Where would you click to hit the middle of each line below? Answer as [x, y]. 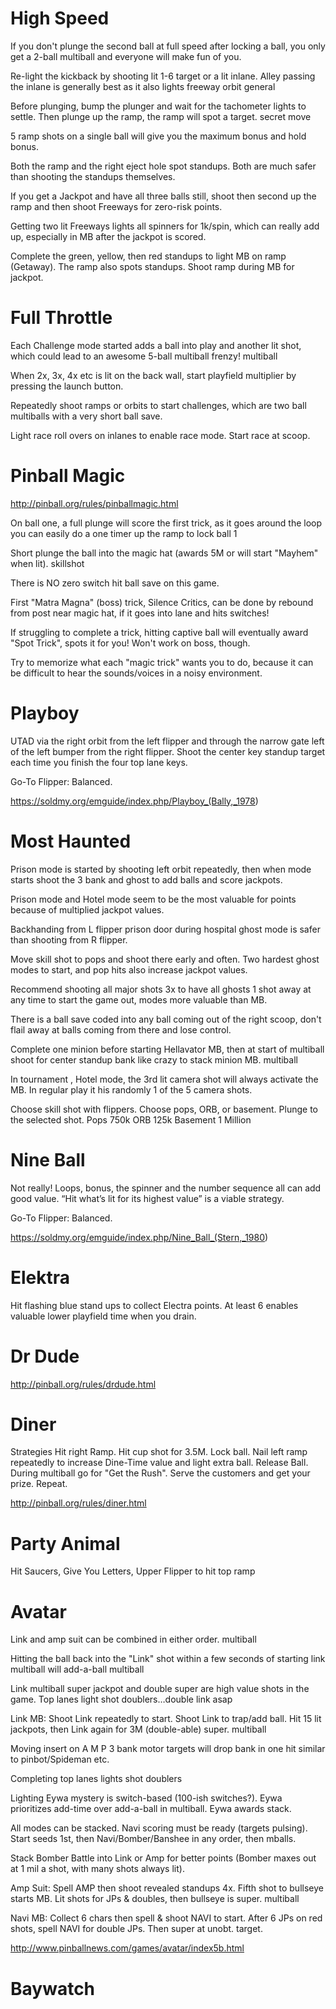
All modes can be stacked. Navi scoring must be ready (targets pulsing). [159, 1828]
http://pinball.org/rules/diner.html [78, 1503]
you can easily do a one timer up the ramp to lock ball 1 [124, 533]
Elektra [40, 1277]
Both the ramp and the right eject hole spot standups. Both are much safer [163, 166]
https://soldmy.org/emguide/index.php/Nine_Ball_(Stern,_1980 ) [139, 1237]
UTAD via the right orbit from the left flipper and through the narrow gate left [167, 741]
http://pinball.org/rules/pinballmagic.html [94, 503]
